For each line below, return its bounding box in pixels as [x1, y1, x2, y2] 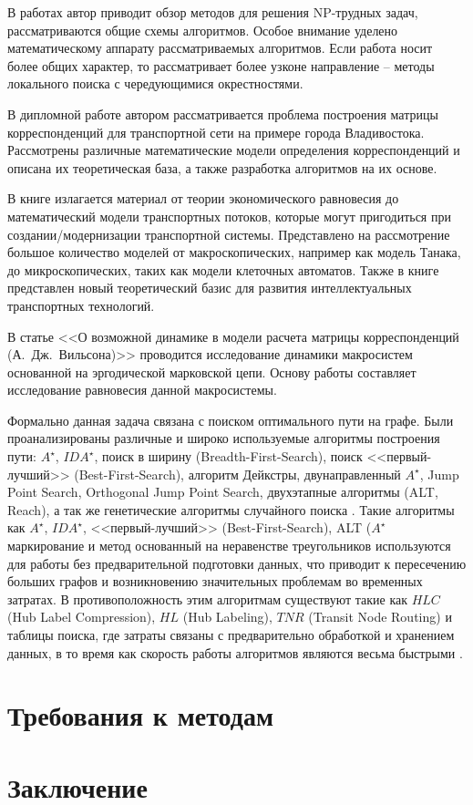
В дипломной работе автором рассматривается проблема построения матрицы [7, 104, 438, 123]
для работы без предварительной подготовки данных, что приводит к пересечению [7, 553, 467, 573]
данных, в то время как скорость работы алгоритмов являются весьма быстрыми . [7, 643, 463, 662]
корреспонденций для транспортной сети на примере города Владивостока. [7, 122, 425, 141]
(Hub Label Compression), [7, 607, 156, 626]
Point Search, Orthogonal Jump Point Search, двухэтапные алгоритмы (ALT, [7, 482, 438, 501]
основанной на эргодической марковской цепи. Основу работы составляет [7, 362, 416, 381]
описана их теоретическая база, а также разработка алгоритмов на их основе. [7, 158, 437, 177]
